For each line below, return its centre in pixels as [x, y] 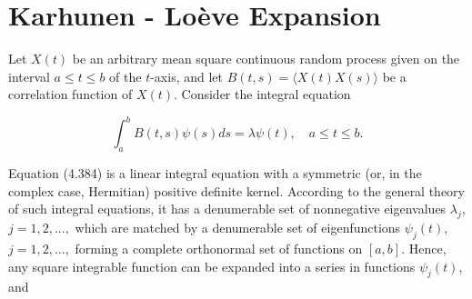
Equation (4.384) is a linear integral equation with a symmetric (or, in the [215, 173]
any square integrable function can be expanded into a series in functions [212, 266]
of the [126, 76]
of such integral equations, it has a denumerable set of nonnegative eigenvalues [227, 209]
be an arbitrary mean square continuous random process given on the [266, 59]
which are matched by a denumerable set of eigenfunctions [238, 228]
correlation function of [70, 94]
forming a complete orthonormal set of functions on [219, 248]
